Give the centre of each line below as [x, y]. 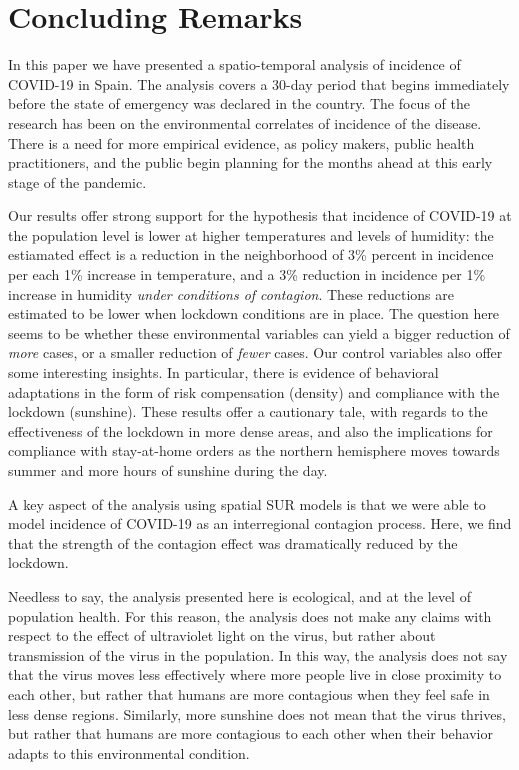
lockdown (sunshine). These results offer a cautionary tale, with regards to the [248, 411]
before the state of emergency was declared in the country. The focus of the [239, 103]
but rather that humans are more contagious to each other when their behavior [250, 733]
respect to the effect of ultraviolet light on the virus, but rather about [222, 635]
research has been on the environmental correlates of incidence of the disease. [245, 122]
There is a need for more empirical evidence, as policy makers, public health [241, 142]
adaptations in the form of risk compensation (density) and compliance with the [254, 391]
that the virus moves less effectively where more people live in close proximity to [255, 674]
